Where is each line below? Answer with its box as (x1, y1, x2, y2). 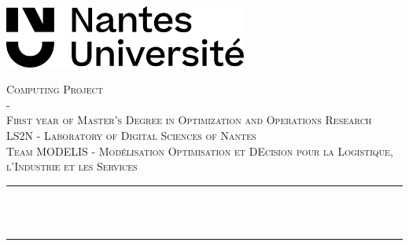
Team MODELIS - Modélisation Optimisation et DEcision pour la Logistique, (6, 142, 393, 159)
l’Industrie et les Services (6, 158, 138, 174)
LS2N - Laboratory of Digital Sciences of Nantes (6, 127, 256, 144)
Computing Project (6, 81, 103, 97)
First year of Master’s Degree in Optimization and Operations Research (6, 112, 372, 128)
